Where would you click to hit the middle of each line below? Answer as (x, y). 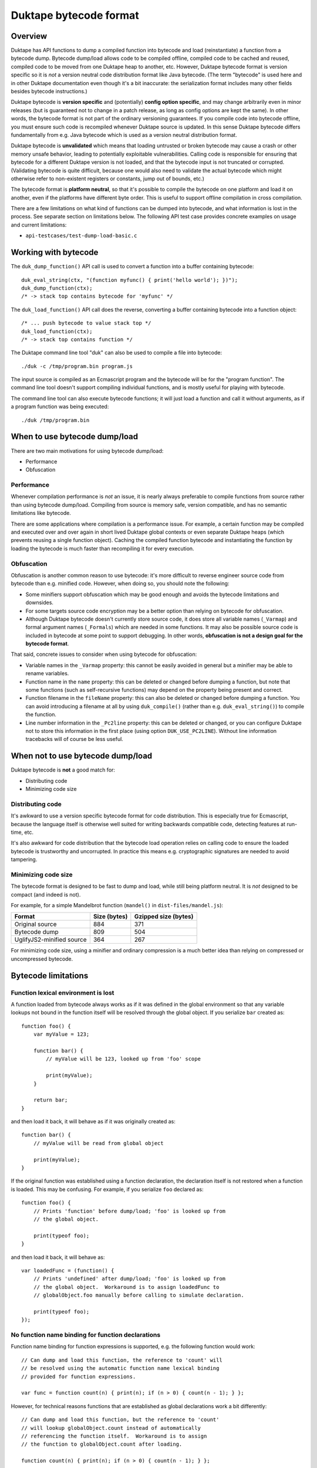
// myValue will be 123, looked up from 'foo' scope (123, 1059)
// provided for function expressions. (79, 1376)
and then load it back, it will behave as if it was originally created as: (93, 1122)
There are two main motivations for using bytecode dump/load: (87, 451)
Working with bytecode (55, 252)
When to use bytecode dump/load (74, 437)
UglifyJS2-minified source (50, 940)
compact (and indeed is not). (46, 894)
